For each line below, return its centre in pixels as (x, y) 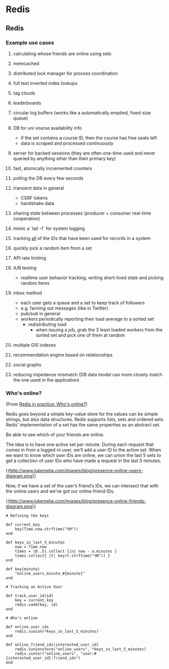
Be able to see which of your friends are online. (55, 435)
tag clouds (24, 93)
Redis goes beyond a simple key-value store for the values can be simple (82, 414)
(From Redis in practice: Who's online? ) (47, 404)
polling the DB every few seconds (48, 178)
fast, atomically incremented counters (53, 168)
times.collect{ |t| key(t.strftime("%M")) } (62, 556)
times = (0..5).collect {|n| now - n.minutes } (66, 552)
